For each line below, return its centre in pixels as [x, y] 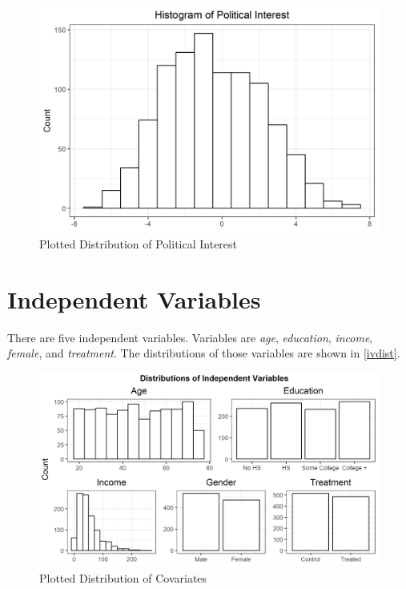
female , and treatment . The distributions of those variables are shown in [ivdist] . [204, 353]
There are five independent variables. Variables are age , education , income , [190, 337]
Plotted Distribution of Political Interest [139, 243]
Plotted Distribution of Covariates [123, 577]
